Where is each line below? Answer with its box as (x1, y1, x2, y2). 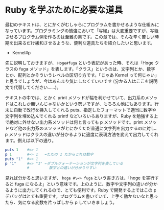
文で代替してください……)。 (5, 84, 61, 90)
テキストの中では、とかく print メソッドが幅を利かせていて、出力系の (5, 94, 145, 100)
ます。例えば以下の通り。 (5, 138, 56, 143)
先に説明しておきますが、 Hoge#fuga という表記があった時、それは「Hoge (5, 60, 154, 66)
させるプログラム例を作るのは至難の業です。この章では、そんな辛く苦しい (5, 34, 155, 40)
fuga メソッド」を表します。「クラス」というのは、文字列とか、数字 (19, 66, 156, 71)
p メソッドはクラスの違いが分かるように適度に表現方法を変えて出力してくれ (5, 131, 159, 137)
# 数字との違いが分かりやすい (26, 165, 96, 170)
